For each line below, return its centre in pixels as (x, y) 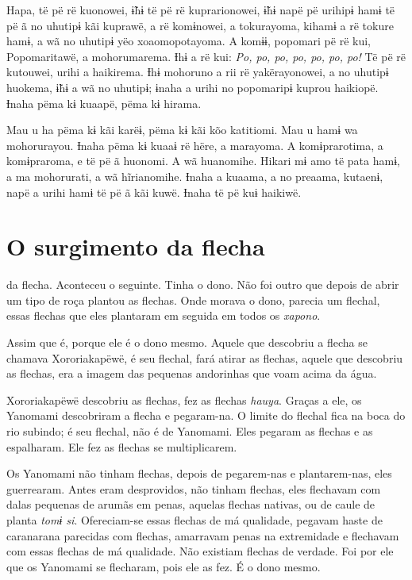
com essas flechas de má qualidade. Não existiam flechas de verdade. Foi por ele (200, 551)
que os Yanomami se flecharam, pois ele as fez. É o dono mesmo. (164, 566)
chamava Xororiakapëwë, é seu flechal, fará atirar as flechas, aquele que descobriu (205, 357)
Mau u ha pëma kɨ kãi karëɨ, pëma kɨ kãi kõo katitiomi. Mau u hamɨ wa (182, 130)
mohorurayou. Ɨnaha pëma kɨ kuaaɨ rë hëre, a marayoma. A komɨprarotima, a (195, 145)
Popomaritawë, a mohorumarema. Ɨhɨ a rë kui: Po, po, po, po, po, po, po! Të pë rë (206, 56)
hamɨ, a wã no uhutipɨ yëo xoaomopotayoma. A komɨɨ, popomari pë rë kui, (189, 41)
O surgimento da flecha (136, 246)
